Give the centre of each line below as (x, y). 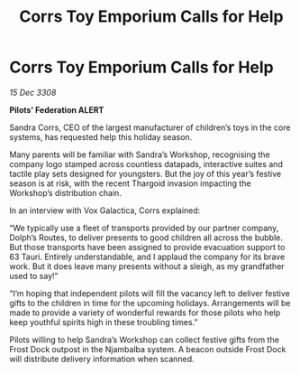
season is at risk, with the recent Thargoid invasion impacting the (130, 183)
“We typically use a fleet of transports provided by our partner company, (144, 228)
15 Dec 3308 (33, 92)
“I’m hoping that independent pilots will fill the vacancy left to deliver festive (150, 293)
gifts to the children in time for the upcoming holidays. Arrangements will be (150, 303)
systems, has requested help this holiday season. (101, 136)
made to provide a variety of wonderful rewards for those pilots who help (145, 312)
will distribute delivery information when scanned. (102, 359)
